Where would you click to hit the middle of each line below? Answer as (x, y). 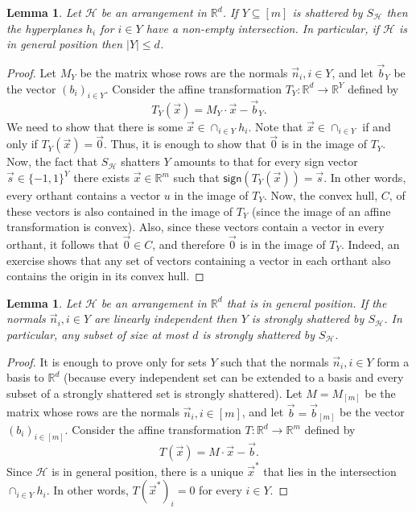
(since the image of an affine (321, 211)
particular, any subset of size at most (98, 334)
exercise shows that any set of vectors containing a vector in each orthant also (199, 260)
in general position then (65, 44)
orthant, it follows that (63, 244)
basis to (25, 377)
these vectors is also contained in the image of (120, 211)
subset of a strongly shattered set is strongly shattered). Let (154, 393)
